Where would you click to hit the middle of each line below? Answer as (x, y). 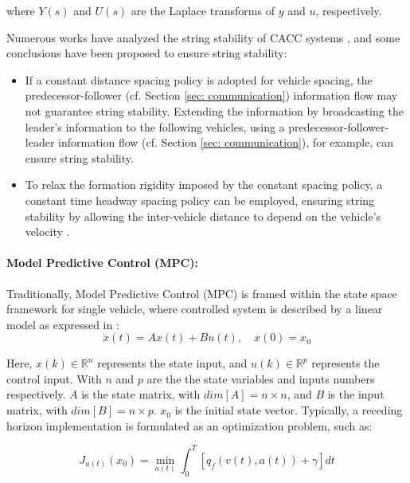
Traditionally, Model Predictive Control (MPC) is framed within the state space (202, 293)
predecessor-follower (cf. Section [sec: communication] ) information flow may (211, 95)
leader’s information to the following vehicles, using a (155, 126)
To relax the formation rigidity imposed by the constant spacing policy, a (204, 185)
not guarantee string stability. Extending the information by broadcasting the (214, 110)
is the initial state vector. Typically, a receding (289, 410)
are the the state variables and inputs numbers (261, 378)
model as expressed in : (63, 324)
